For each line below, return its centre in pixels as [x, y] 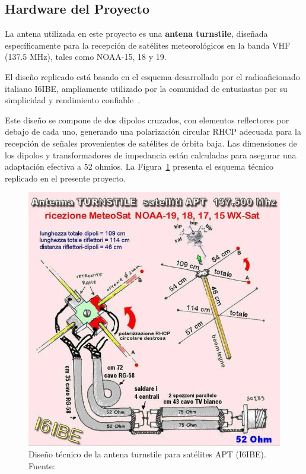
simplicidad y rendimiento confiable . [73, 100]
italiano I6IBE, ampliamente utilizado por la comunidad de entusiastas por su [146, 88]
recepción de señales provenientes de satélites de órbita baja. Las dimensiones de [151, 143]
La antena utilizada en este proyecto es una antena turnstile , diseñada [136, 34]
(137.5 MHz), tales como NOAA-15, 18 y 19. [86, 57]
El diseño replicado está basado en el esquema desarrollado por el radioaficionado [152, 76]
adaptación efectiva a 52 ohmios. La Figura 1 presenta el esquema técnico [139, 166]
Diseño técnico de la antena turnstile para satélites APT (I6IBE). [147, 454]
